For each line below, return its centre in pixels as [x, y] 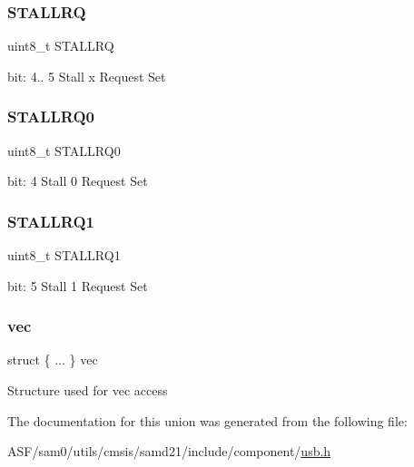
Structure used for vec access [88, 390]
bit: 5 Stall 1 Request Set [78, 285]
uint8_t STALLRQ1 [64, 255]
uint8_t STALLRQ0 [64, 150]
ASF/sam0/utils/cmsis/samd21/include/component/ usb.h [169, 451]
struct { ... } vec [53, 360]
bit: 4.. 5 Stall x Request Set [87, 76]
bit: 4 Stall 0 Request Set [78, 181]
